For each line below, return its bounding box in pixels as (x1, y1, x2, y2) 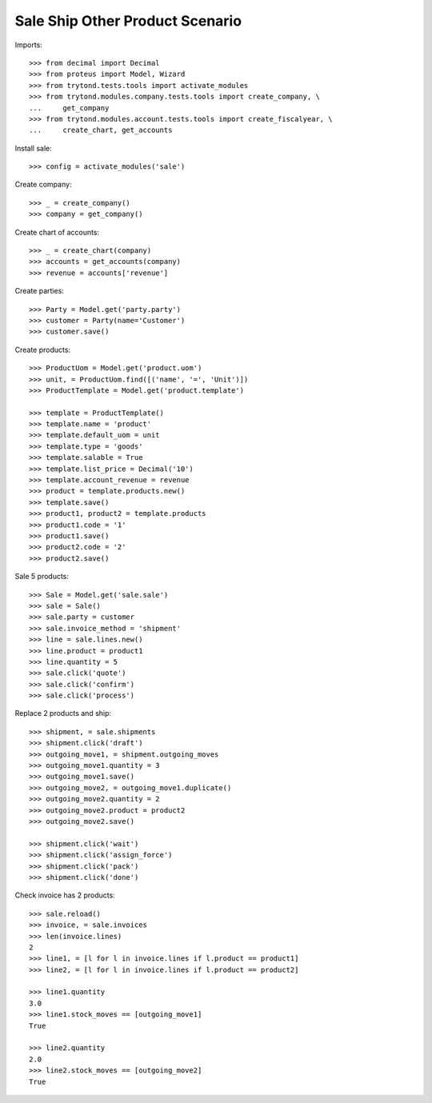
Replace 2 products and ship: (14, 709, 112, 718)
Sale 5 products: (14, 572, 70, 581)
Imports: (14, 40, 43, 50)
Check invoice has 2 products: (14, 890, 115, 900)
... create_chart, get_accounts (29, 126, 173, 135)
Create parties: (14, 286, 64, 296)
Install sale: (14, 143, 52, 153)
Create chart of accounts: (14, 227, 100, 237)
